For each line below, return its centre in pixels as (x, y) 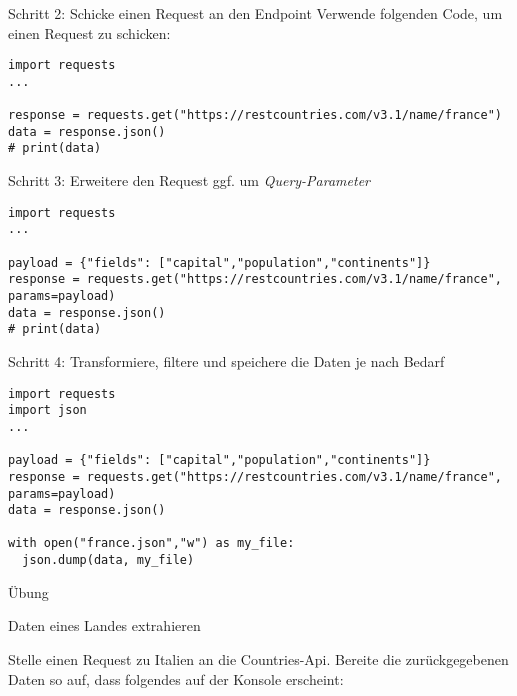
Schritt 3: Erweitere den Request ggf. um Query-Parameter (189, 180)
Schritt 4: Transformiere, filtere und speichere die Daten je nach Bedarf (226, 360)
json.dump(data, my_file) (108, 560)
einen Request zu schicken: (89, 32)
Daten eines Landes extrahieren (104, 625)
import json (47, 410)
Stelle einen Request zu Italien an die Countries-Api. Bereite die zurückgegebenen (258, 658)
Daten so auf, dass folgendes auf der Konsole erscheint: (176, 678)
